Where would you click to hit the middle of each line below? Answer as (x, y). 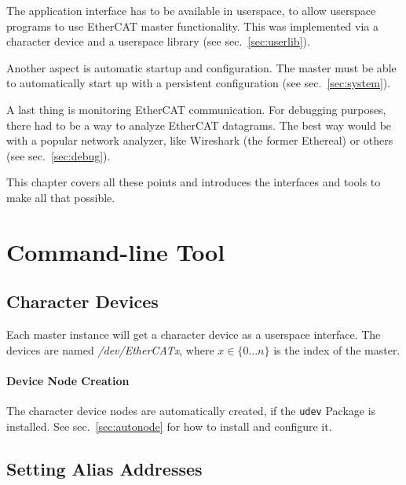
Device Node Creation (68, 380)
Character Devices (82, 301)
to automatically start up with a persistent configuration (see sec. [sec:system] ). (199, 83)
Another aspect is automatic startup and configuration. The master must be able (201, 67)
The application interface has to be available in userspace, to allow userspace (191, 10)
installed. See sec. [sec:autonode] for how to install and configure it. (169, 426)
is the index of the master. (337, 349)
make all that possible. (61, 197)
